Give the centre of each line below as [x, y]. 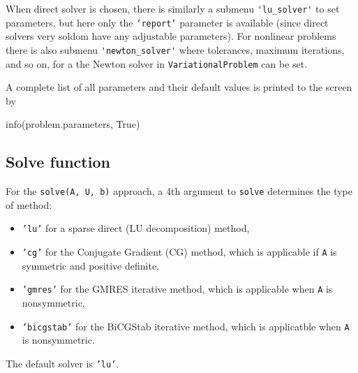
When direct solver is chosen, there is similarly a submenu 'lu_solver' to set [173, 8]
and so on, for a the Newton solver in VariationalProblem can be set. [157, 63]
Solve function [58, 162]
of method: [29, 204]
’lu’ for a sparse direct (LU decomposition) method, [136, 228]
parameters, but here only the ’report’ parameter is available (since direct [167, 22]
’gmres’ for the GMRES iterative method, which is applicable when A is [177, 289]
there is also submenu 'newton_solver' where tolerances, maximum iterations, [175, 49]
